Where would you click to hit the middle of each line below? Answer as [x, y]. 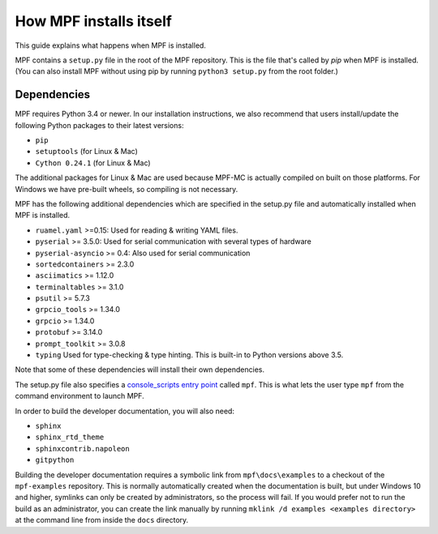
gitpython [55, 460]
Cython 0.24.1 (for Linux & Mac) [93, 163]
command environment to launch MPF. [80, 396]
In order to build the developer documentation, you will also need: [125, 411]
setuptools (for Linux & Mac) [86, 152]
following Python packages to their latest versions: [99, 125]
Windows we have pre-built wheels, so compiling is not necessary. [127, 189]
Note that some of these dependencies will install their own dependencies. [140, 370]
